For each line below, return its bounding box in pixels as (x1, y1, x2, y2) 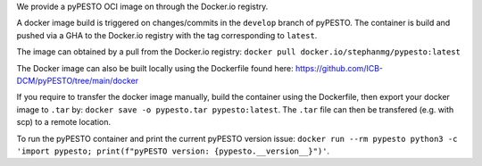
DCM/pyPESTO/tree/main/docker (16, 75, 138, 86)
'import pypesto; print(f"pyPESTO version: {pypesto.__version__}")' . (16, 145, 330, 156)
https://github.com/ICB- (295, 62, 384, 73)
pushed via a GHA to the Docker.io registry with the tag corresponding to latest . (16, 29, 318, 40)
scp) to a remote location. (16, 117, 112, 128)
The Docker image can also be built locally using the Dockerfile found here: (16, 62, 294, 73)
